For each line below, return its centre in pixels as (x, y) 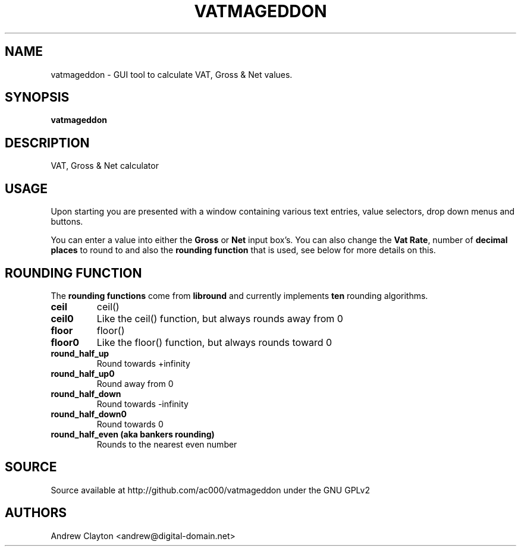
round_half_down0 (89, 414)
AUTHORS (36, 513)
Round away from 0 (135, 383)
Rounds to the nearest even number (167, 444)
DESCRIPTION (47, 143)
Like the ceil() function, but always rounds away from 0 (220, 318)
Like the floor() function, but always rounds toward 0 (214, 342)
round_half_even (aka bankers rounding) (133, 434)
